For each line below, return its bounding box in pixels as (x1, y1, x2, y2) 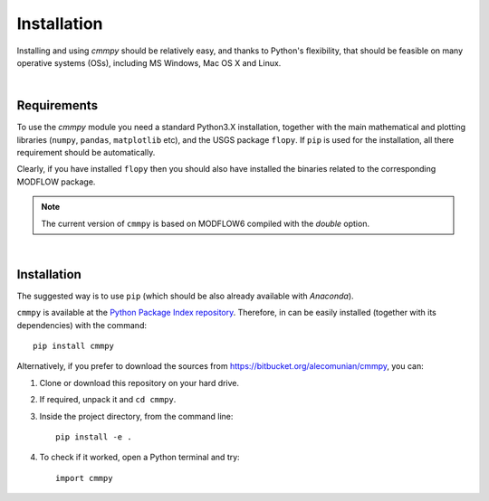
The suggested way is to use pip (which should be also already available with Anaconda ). (16, 290, 354, 301)
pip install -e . (55, 432, 132, 442)
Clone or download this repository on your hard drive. (39, 377, 240, 388)
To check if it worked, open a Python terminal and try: (39, 452, 240, 463)
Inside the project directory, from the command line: (39, 411, 234, 421)
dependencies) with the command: (16, 319, 147, 330)
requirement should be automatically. (16, 147, 156, 158)
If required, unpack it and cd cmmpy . (39, 394, 177, 405)
